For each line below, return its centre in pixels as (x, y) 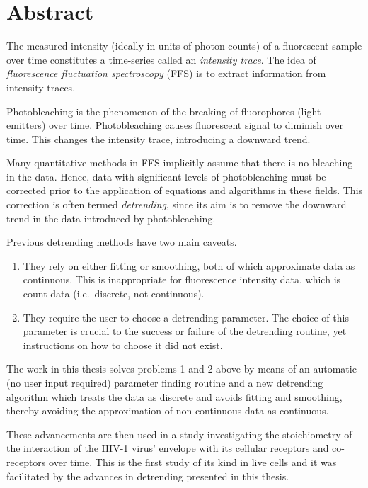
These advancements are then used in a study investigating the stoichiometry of (179, 434)
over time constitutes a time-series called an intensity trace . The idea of (161, 59)
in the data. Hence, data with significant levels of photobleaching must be (166, 176)
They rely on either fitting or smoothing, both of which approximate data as (189, 265)
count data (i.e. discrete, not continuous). (114, 294)
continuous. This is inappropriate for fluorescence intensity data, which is (182, 279)
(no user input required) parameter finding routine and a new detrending (165, 382)
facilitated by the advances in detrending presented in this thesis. (148, 476)
